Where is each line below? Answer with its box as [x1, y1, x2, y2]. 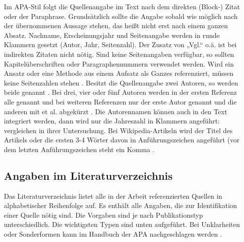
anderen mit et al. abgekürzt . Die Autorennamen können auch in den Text [4, 106, 228, 116]
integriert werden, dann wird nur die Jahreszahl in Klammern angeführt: [4, 116, 220, 126]
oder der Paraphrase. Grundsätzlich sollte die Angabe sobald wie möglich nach [4, 11, 238, 21]
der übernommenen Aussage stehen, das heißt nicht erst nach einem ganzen [4, 20, 228, 31]
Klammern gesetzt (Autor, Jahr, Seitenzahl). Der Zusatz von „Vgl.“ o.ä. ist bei [4, 39, 237, 50]
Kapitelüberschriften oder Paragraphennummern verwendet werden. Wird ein [4, 58, 234, 69]
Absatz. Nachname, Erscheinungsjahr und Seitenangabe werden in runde [4, 30, 220, 40]
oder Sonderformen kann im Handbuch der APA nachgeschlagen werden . [4, 229, 222, 239]
